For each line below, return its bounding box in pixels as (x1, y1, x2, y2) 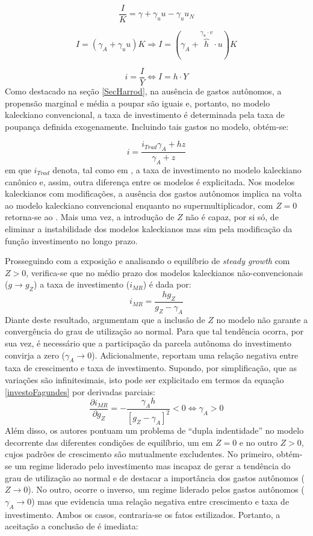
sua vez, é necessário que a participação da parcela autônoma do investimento (5, 336, 291, 349)
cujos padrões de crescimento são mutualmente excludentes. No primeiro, (5, 448, 274, 460)
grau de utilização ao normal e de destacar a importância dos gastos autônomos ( (5, 471, 305, 484)
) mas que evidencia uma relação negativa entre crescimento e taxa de (31, 494, 290, 507)
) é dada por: (143, 278, 191, 291)
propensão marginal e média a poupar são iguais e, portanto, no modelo (5, 96, 270, 109)
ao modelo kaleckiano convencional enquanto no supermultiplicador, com (5, 199, 273, 211)
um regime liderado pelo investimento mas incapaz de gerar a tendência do (14, 460, 291, 472)
